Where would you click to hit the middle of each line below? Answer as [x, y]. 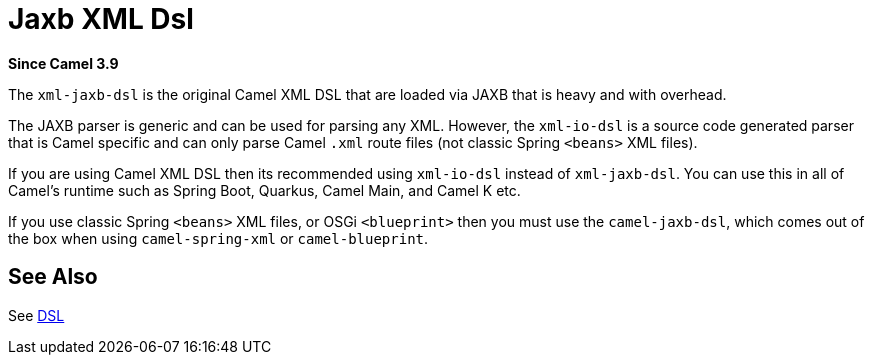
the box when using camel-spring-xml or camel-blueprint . [218, 238]
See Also [53, 277]
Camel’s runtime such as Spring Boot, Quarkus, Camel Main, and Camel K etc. [264, 190]
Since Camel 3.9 [63, 63]
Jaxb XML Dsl [101, 19]
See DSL [36, 315]
